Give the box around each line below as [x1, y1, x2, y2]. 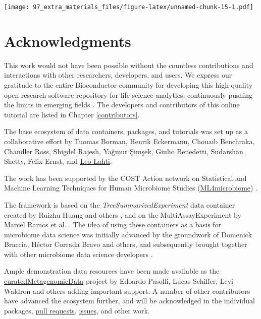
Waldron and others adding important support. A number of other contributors [4, 285, 250, 296]
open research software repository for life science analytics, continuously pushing [4, 89, 252, 100]
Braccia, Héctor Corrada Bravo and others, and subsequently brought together [4, 239, 247, 249]
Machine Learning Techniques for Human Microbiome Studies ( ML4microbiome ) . [4, 182, 258, 193]
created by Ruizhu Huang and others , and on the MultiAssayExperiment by [4, 209, 241, 220]
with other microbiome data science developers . [4, 248, 153, 259]
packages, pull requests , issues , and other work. [4, 305, 150, 315]
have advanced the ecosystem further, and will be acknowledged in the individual [4, 295, 255, 306]
